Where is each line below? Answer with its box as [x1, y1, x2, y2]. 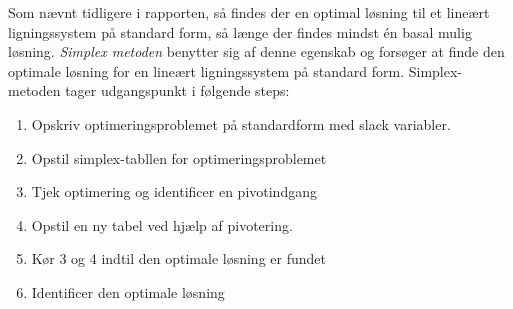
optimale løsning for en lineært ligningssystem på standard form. [8, 60, 405, 81]
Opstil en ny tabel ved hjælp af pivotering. [31, 214, 293, 235]
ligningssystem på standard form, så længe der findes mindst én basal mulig [8, 21, 472, 42]
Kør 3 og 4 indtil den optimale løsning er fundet [31, 248, 326, 269]
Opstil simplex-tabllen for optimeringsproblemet [31, 147, 327, 168]
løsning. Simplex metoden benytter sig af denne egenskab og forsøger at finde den [8, 41, 505, 62]
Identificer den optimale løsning [31, 281, 225, 302]
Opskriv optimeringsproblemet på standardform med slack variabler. [31, 113, 451, 134]
